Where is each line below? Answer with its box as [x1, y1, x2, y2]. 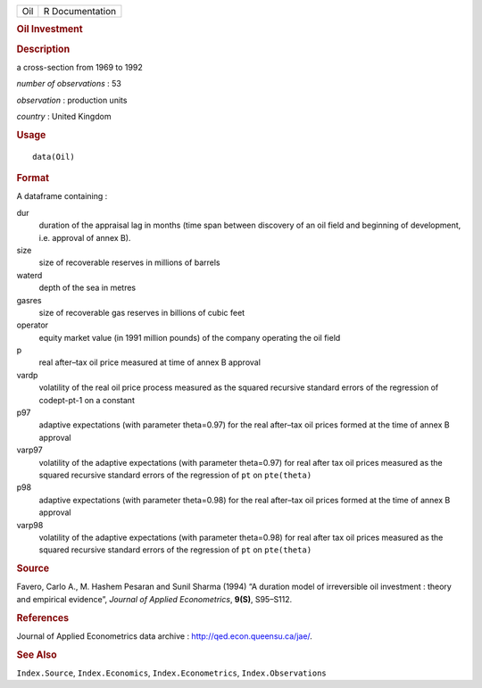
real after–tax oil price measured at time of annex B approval [38, 357, 261, 368]
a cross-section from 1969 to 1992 [16, 62, 143, 72]
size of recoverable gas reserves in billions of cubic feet [38, 307, 245, 318]
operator [16, 319, 49, 330]
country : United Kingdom [16, 112, 112, 122]
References [16, 611, 70, 624]
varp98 [16, 519, 44, 530]
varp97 [16, 444, 44, 455]
